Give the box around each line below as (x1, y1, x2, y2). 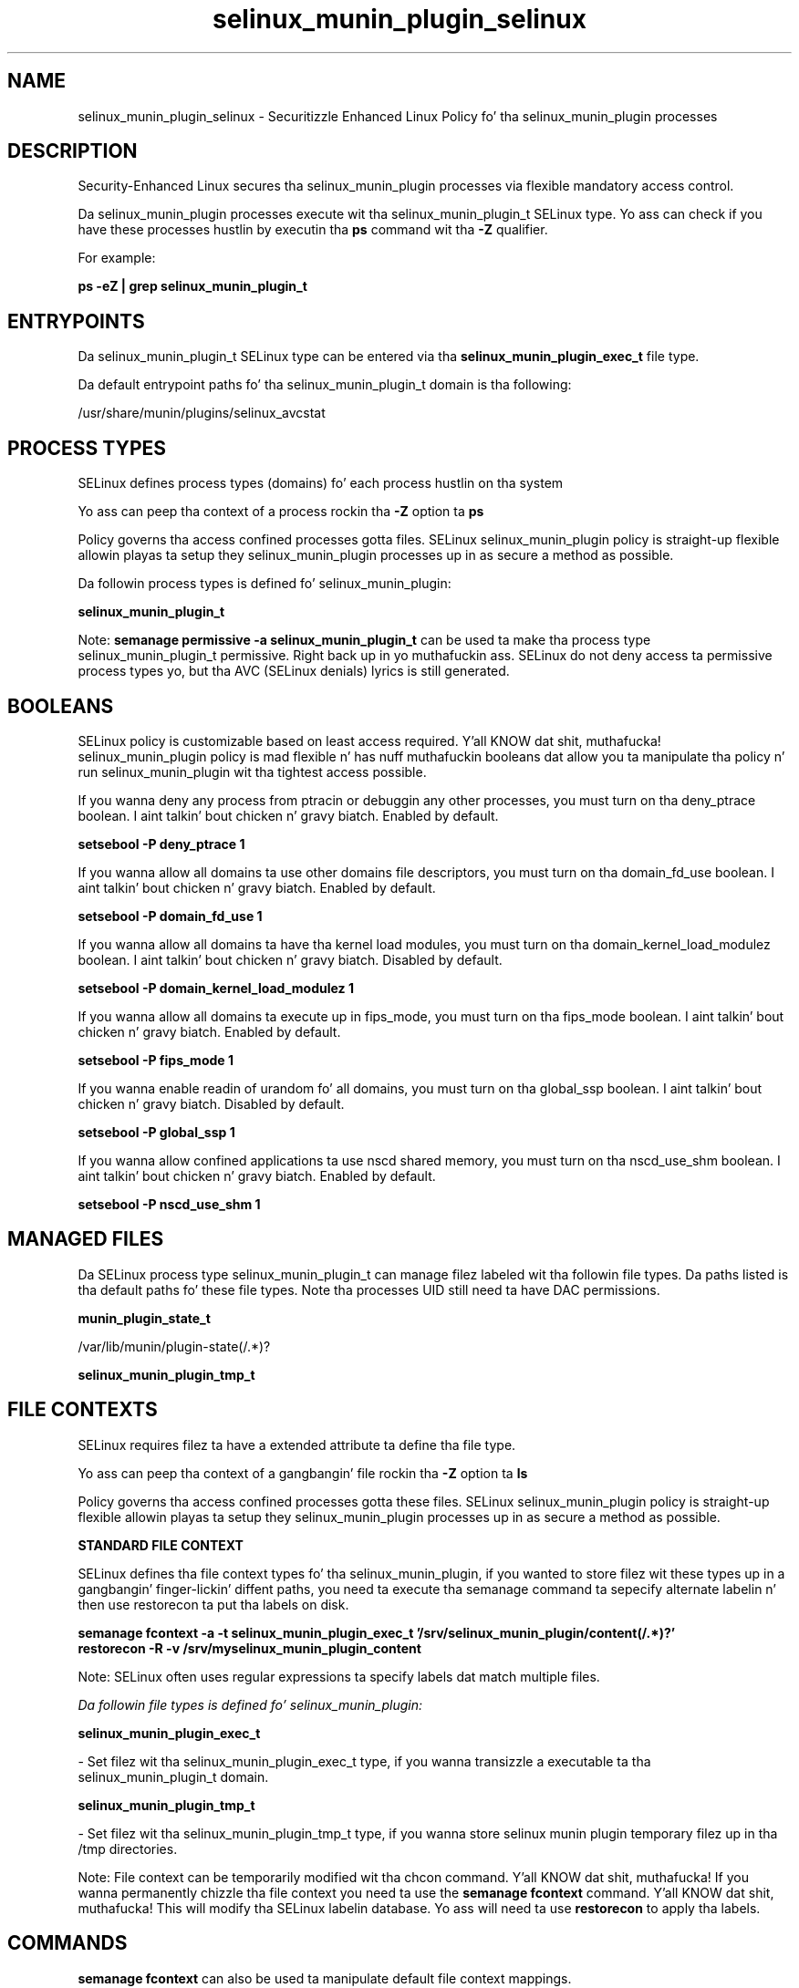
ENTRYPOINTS (7, 309, 145, 333)
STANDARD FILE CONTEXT (78, 1537, 244, 1553)
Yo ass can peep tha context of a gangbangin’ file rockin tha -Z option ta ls (78, 1465, 528, 1481)
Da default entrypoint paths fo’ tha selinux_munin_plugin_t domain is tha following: (78, 377, 572, 393)
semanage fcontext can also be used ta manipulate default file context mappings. (78, 1970, 572, 1986)
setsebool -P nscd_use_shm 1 (78, 1196, 261, 1212)
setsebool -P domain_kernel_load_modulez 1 (78, 979, 354, 996)
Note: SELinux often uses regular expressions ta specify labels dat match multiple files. (78, 1668, 600, 1684)
